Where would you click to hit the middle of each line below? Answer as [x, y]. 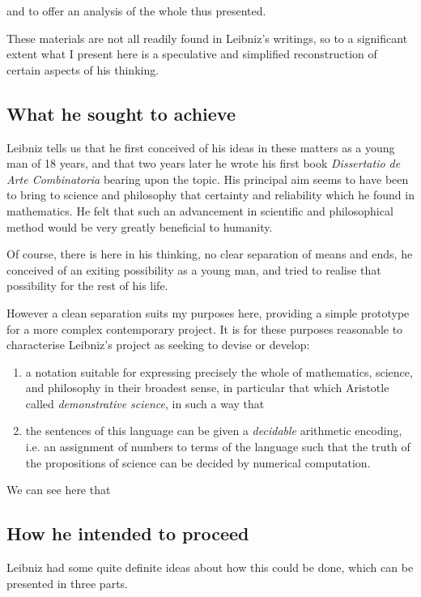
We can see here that [59, 490]
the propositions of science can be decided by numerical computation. [198, 462]
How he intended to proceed [128, 533]
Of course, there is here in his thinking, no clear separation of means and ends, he [210, 254]
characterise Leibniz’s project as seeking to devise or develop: [158, 345]
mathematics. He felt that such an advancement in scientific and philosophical [200, 210]
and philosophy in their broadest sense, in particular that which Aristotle [207, 388]
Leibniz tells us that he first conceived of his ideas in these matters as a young [201, 147]
